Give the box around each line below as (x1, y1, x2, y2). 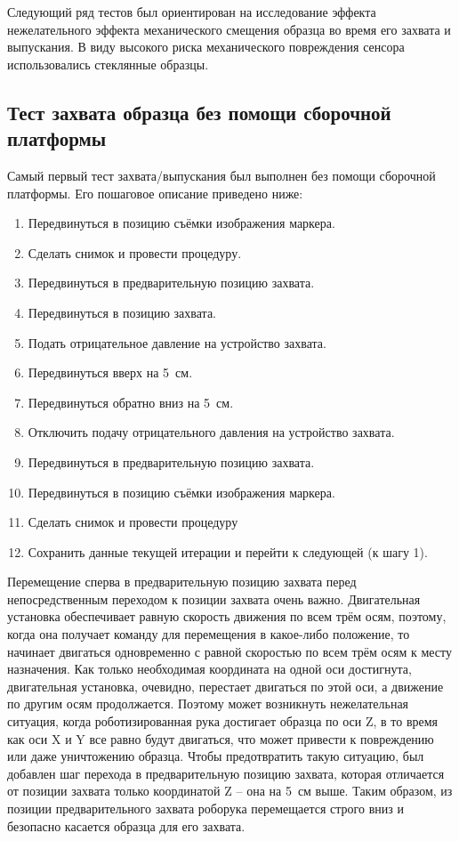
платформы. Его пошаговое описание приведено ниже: (7, 183, 303, 202)
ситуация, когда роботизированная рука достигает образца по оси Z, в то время (7, 712, 439, 731)
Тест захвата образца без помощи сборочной (7, 98, 391, 125)
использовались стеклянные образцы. (7, 54, 209, 73)
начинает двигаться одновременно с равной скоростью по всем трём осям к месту (7, 642, 452, 660)
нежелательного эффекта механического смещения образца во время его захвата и (7, 20, 451, 38)
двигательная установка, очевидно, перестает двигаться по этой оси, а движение (7, 676, 444, 695)
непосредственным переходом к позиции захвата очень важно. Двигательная (7, 589, 421, 608)
